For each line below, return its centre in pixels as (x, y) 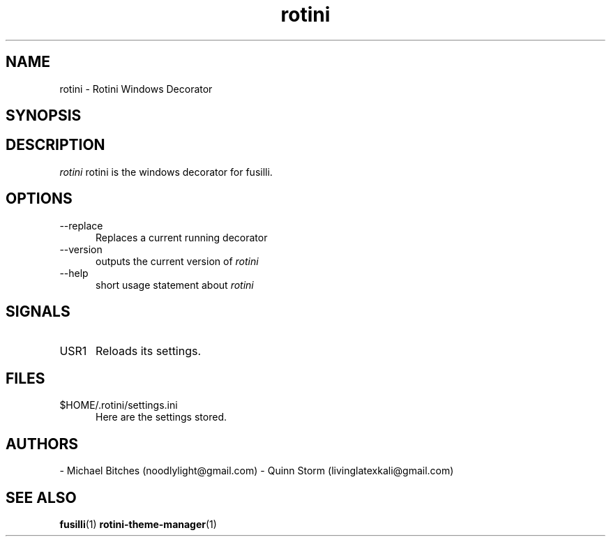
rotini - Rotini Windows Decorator (136, 89)
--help (74, 273)
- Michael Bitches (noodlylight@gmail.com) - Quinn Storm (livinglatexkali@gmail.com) (257, 471)
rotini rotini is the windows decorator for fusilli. (166, 172)
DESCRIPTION (55, 145)
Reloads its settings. (148, 351)
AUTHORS (42, 444)
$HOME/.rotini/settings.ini (119, 405)
